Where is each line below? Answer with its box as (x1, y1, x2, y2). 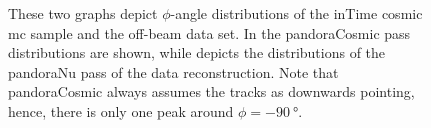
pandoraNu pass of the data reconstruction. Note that (8, 61, 339, 82)
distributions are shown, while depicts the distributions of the (8, 42, 386, 63)
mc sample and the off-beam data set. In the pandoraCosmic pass (8, 22, 411, 43)
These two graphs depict (8, 3, 158, 23)
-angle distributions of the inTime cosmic (170, 3, 423, 23)
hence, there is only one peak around (8, 100, 234, 121)
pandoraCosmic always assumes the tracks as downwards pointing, (8, 81, 415, 102)
